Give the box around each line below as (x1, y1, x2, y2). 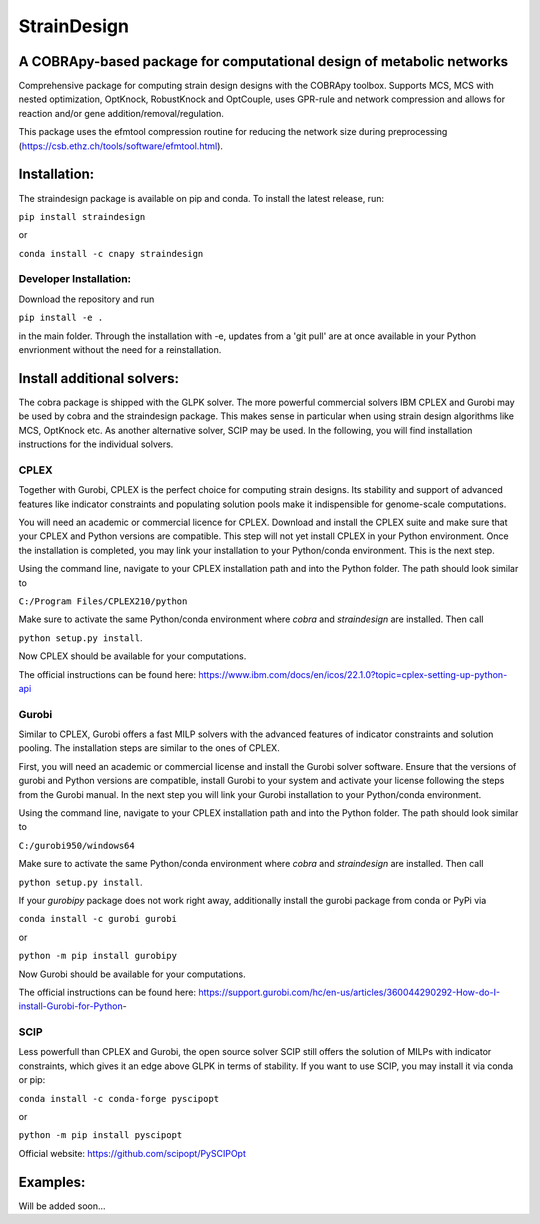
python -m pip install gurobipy (18, 950, 177, 962)
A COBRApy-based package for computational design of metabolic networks (18, 53, 509, 70)
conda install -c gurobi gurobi (18, 913, 177, 925)
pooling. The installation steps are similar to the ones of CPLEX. (18, 742, 280, 754)
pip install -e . (18, 312, 104, 324)
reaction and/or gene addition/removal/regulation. (18, 107, 224, 119)
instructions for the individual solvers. (18, 438, 174, 450)
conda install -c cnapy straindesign (18, 248, 204, 259)
